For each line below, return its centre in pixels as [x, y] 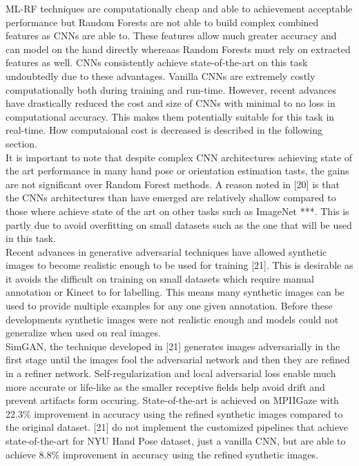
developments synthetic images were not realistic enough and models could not [172, 319]
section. [21, 143]
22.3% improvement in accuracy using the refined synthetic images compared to [174, 413]
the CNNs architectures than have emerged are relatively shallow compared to [171, 197]
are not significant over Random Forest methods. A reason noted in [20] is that [173, 184]
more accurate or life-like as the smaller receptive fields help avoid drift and [165, 386]
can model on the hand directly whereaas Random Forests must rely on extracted [178, 49]
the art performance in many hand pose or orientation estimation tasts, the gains [177, 171]
